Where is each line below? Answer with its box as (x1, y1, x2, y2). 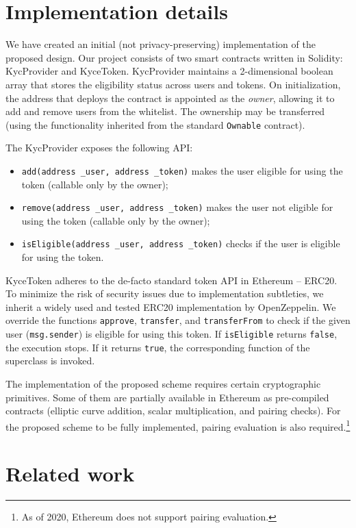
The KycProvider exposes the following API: (5, 140, 193, 155)
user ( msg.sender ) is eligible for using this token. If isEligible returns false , (5, 327, 338, 341)
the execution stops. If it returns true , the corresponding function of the (5, 340, 310, 354)
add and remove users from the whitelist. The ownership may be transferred (5, 104, 325, 118)
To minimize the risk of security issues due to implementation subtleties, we (5, 286, 324, 301)
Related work (5, 460, 135, 488)
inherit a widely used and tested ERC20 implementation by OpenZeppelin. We (5, 299, 336, 314)
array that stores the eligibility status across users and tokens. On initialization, (5, 77, 341, 91)
